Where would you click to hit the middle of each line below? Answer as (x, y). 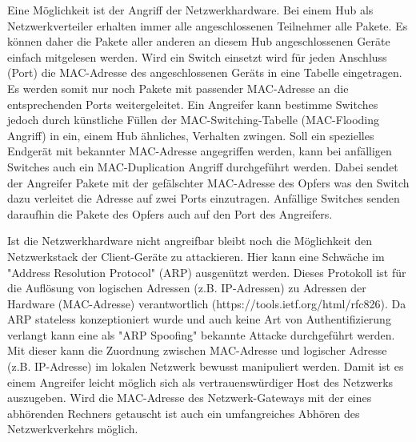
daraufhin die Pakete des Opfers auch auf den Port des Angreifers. (170, 213)
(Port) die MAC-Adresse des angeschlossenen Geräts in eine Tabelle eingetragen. (205, 72)
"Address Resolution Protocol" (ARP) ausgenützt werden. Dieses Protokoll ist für (207, 272)
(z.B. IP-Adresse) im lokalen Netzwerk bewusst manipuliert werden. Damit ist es (206, 366)
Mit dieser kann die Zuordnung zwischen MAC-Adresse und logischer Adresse (197, 350)
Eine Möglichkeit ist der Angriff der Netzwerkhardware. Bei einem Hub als (190, 10)
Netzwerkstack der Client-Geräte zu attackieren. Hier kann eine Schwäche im (196, 256)
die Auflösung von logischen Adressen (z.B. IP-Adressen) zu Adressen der (187, 288)
